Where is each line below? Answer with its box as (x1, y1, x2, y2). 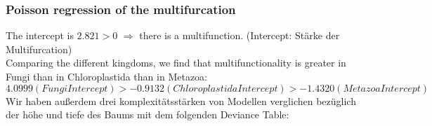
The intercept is (6, 28, 74, 43)
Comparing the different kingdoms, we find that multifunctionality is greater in (6, 55, 346, 70)
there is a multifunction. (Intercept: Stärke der (139, 28, 340, 43)
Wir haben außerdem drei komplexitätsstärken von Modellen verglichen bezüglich (6, 93, 356, 108)
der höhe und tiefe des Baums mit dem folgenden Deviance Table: (6, 107, 289, 122)
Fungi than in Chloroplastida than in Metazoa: (6, 69, 207, 83)
